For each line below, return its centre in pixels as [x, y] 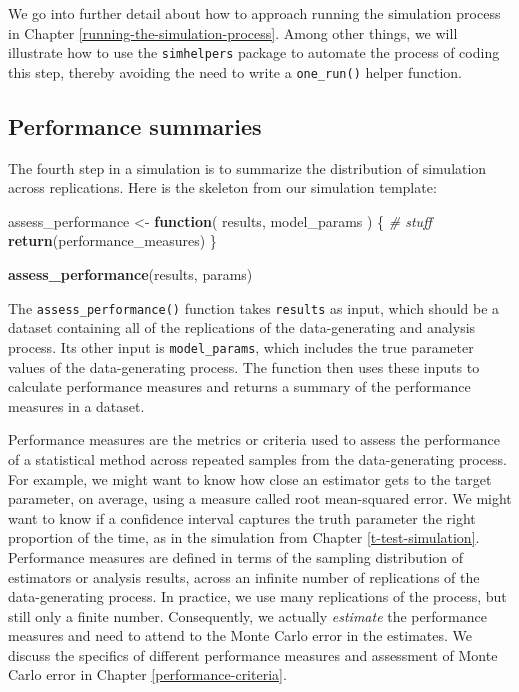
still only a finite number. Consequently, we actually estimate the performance [247, 615]
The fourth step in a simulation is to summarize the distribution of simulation [247, 167]
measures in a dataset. [76, 405]
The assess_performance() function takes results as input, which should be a [254, 307]
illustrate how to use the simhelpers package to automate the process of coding [254, 52]
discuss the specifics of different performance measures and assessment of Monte [253, 654]
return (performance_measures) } [112, 240]
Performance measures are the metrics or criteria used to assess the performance [254, 439]
